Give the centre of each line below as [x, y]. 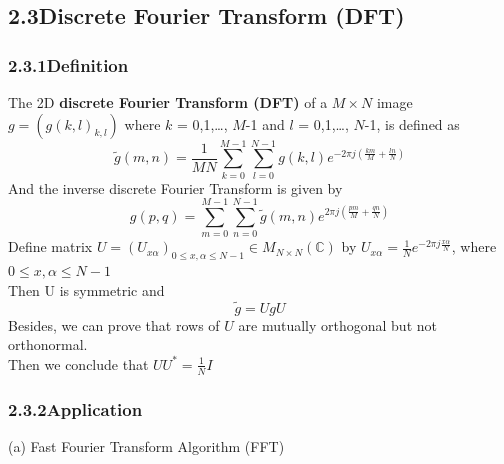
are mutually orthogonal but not [337, 324]
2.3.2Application [75, 408]
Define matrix [50, 246]
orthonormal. [48, 344]
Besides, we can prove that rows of [114, 324]
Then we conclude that [78, 363]
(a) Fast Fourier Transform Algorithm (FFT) [146, 445]
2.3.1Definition [68, 64]
